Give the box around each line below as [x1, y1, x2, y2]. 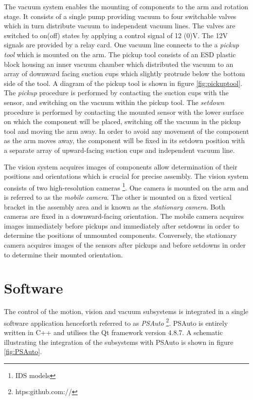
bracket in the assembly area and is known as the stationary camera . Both [4, 201, 225, 211]
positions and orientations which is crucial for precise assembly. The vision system [4, 171, 249, 181]
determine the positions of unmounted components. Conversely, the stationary [4, 230, 237, 240]
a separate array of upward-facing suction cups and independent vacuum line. [4, 145, 235, 155]
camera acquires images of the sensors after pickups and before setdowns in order [4, 239, 246, 250]
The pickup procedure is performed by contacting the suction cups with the [4, 87, 229, 98]
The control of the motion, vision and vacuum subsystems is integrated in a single [4, 306, 249, 316]
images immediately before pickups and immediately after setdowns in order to [4, 220, 239, 231]
